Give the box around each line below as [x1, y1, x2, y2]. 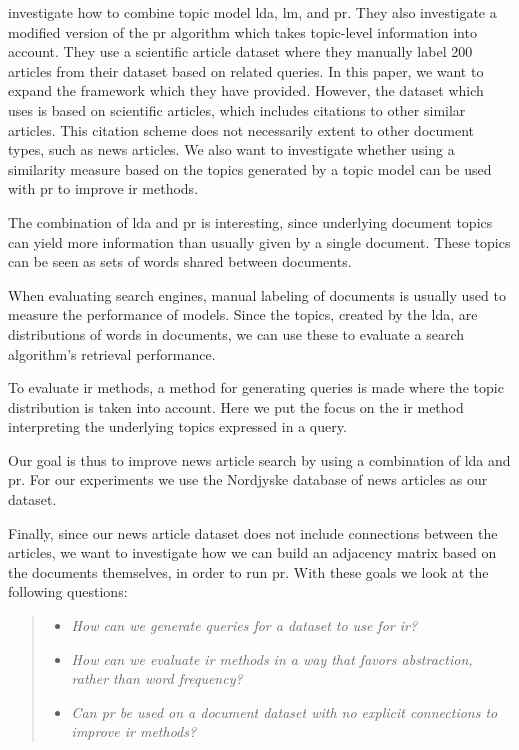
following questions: [8, 581, 128, 602]
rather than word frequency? [71, 668, 243, 689]
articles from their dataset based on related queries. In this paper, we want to [8, 60, 484, 81]
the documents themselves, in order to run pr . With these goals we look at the [8, 561, 489, 582]
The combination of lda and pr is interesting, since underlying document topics [8, 211, 493, 232]
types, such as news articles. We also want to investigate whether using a [8, 139, 455, 160]
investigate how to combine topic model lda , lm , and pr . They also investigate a [8, 2, 497, 22]
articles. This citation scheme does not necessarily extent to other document [8, 119, 475, 140]
